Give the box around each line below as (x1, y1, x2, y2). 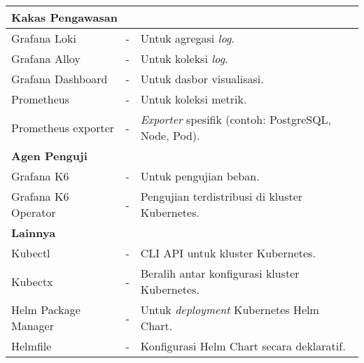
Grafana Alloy (11, 50, 80, 66)
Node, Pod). (140, 127, 200, 143)
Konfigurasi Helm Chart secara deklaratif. (140, 338, 346, 354)
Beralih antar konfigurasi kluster (140, 265, 300, 281)
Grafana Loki (11, 30, 76, 46)
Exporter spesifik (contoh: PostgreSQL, (140, 111, 332, 127)
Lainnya (11, 225, 56, 241)
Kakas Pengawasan (11, 9, 118, 25)
